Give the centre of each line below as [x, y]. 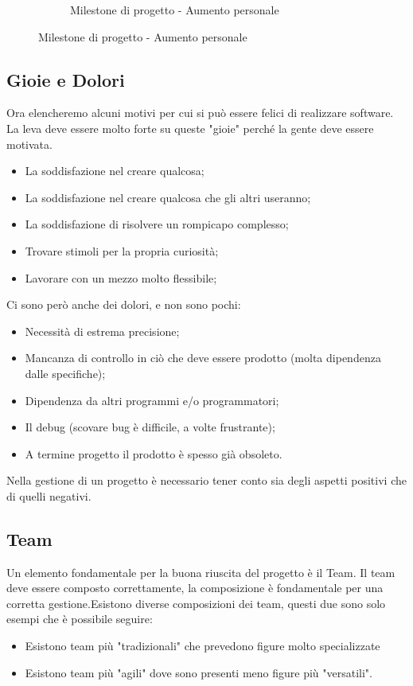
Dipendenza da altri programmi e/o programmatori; [152, 400]
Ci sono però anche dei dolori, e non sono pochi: [124, 304]
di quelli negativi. [49, 495]
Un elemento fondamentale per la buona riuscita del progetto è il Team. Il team [201, 572]
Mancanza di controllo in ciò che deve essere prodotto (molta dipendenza [203, 358]
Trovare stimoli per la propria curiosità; [122, 250]
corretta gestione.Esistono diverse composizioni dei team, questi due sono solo [196, 603]
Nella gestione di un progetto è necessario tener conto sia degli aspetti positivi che [206, 480]
